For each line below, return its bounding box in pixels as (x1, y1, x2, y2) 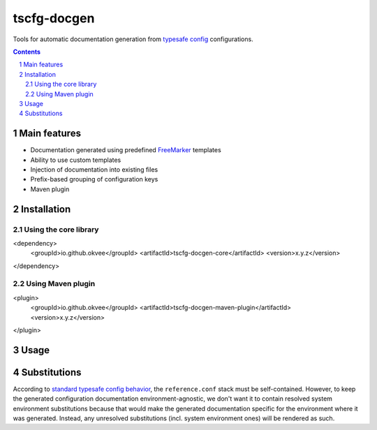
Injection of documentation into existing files (30, 165, 158, 174)
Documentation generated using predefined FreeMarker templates (30, 146, 221, 154)
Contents (13, 47, 41, 56)
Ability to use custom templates (30, 156, 121, 164)
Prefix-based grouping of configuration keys (30, 175, 158, 184)
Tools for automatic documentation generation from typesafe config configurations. (13, 35, 254, 43)
